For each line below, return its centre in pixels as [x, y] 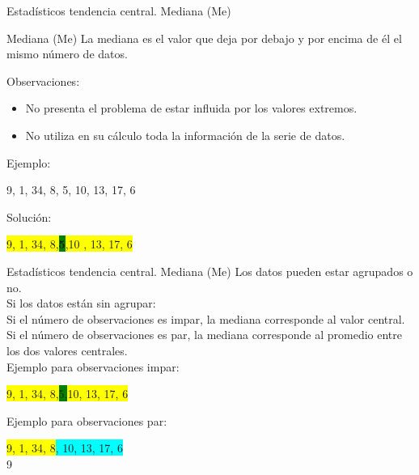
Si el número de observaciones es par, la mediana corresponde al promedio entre [204, 335]
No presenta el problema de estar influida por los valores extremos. [191, 108]
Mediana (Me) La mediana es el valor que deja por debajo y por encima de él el [204, 38]
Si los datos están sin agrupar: [81, 303]
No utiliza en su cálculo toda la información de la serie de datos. [185, 135]
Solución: [29, 216]
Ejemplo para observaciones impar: [93, 366]
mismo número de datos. [67, 54]
